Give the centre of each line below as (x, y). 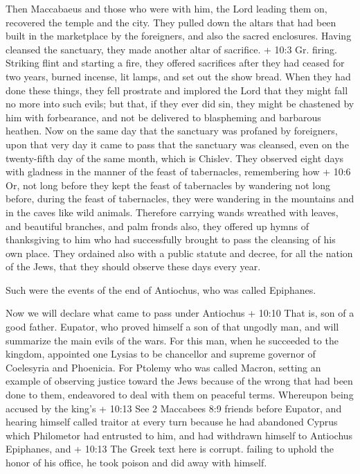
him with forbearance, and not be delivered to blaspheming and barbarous (163, 117)
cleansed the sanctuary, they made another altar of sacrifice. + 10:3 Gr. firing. (171, 49)
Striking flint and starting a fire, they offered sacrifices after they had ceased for (175, 63)
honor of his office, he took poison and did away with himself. (136, 462)
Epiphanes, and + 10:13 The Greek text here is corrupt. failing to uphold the (170, 449)
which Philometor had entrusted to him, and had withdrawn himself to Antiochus (179, 435)
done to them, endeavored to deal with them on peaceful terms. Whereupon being (180, 395)
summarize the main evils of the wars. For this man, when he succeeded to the (172, 340)
